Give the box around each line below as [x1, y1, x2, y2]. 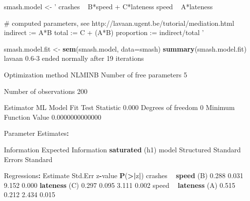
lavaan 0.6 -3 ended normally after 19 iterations [4, 53, 144, 63]
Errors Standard [4, 154, 53, 164]
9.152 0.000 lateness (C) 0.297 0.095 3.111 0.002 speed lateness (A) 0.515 [4, 180, 235, 190]
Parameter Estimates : [4, 128, 69, 138]
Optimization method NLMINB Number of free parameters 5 [4, 69, 187, 79]
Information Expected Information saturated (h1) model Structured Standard [4, 144, 241, 154]
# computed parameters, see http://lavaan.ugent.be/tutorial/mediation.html [4, 18, 234, 28]
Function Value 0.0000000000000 [4, 111, 102, 122]
